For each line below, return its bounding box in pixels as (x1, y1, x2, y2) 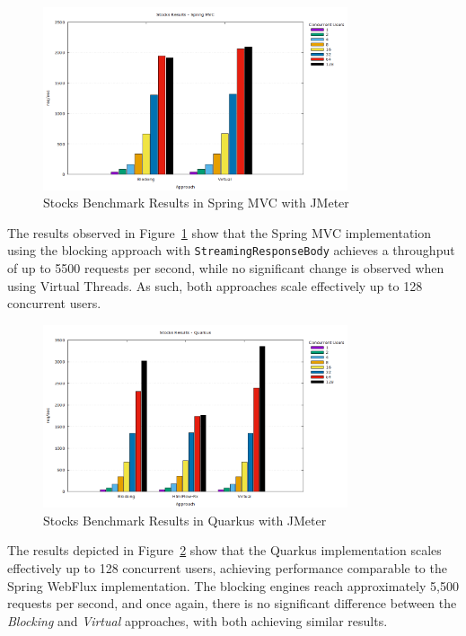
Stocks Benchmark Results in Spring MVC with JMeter (43, 193, 349, 212)
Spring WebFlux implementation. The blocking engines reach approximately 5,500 (7, 576, 459, 595)
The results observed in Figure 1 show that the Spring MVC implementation (7, 223, 432, 242)
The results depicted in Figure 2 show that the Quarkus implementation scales (7, 541, 442, 560)
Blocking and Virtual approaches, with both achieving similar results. (7, 611, 388, 630)
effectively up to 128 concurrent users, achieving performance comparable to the (7, 559, 447, 577)
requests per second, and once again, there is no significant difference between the (7, 594, 457, 613)
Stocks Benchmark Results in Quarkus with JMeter (43, 510, 327, 529)
